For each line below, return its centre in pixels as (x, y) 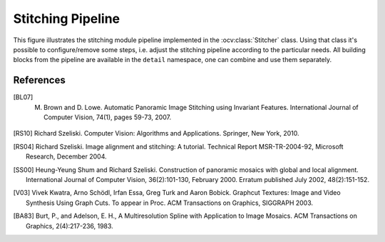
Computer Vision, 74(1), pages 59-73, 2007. (107, 117)
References (39, 80)
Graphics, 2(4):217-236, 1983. (70, 226)
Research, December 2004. (66, 156)
